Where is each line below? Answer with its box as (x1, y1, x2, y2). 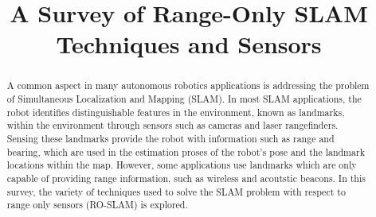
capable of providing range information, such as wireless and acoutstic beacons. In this (6, 171, 366, 184)
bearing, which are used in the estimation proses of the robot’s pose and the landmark (6, 145, 365, 158)
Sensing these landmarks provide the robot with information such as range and (6, 131, 335, 145)
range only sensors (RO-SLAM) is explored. (6, 198, 188, 211)
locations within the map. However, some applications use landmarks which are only (6, 158, 357, 172)
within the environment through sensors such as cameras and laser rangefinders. (6, 118, 339, 132)
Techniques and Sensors (56, 28, 322, 60)
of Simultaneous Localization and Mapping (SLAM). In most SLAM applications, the (6, 92, 362, 106)
